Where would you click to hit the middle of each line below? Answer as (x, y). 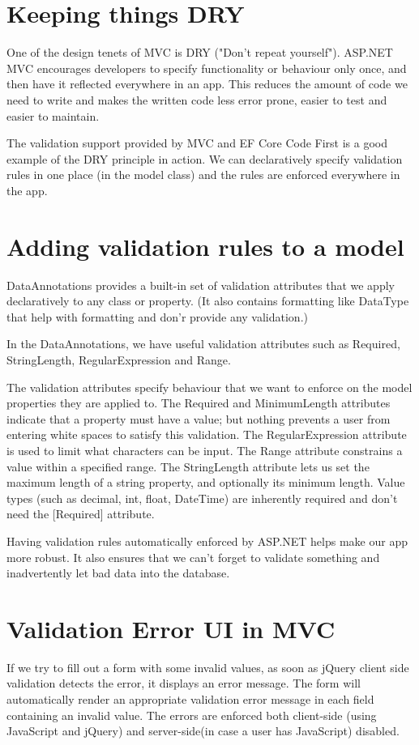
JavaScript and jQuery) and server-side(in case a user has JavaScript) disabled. (203, 731)
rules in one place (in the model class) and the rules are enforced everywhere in (203, 175)
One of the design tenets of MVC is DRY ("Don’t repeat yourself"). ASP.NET (200, 52)
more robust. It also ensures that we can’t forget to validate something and (193, 557)
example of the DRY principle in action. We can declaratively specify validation (205, 158)
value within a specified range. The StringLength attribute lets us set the (188, 466)
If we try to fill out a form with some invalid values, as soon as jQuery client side (208, 667)
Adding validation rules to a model (205, 246)
